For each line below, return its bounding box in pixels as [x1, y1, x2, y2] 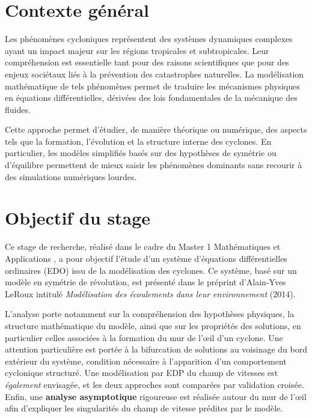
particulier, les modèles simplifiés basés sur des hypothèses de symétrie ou [5, 147, 277, 159]
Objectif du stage [5, 205, 151, 230]
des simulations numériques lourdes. [5, 170, 137, 183]
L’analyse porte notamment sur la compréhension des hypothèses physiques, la [5, 307, 295, 320]
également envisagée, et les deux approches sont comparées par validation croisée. [5, 378, 304, 390]
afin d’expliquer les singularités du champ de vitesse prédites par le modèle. [5, 402, 283, 414]
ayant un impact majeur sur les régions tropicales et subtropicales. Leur [5, 44, 269, 56]
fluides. [5, 103, 31, 115]
